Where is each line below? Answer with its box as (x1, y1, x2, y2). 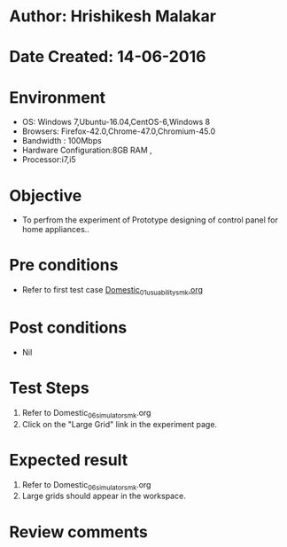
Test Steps (9, 379, 90, 398)
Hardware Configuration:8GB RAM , (21, 145, 152, 156)
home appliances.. (21, 224, 90, 235)
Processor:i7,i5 (21, 154, 77, 165)
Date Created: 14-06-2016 (9, 47, 206, 67)
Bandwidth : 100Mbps (21, 136, 102, 146)
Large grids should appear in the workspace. (21, 490, 186, 502)
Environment (9, 87, 106, 107)
